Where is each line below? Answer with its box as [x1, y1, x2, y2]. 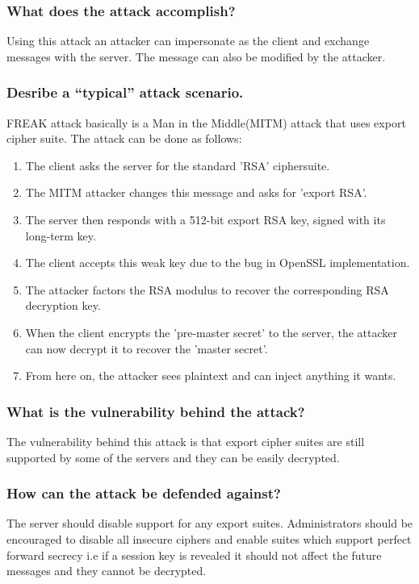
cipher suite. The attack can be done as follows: [6, 130, 242, 147]
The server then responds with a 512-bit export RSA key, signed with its [25, 211, 386, 227]
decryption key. [25, 297, 101, 314]
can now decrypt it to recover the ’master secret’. [25, 340, 268, 357]
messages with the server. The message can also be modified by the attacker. [6, 48, 386, 65]
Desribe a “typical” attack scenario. [6, 82, 244, 102]
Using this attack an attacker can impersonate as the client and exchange [6, 32, 370, 49]
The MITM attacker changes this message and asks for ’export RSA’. [25, 184, 367, 201]
